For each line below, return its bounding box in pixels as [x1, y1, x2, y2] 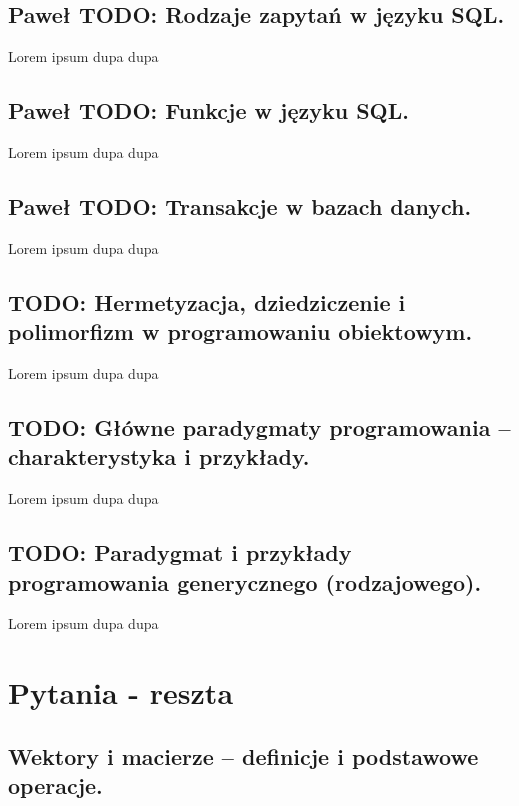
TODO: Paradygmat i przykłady [8, 537, 352, 568]
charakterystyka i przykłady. [8, 441, 310, 472]
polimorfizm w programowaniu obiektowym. [8, 316, 473, 347]
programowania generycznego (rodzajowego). [8, 566, 482, 597]
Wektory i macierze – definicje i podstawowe [8, 740, 479, 771]
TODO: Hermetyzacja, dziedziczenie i [8, 286, 406, 317]
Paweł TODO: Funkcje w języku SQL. [8, 95, 409, 126]
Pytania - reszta [8, 672, 234, 713]
